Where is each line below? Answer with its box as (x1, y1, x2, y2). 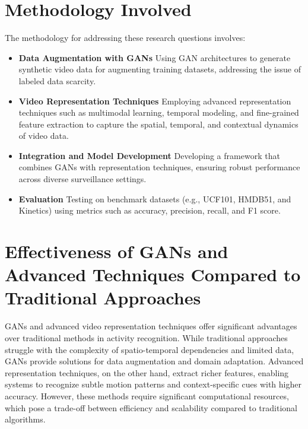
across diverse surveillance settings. (18, 173, 147, 185)
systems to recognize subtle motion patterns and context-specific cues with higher (5, 378, 301, 390)
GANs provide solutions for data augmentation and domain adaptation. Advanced (5, 355, 304, 367)
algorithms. (5, 413, 46, 425)
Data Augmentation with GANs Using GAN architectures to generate (18, 51, 291, 63)
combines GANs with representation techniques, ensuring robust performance (18, 161, 300, 173)
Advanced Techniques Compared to (5, 262, 301, 287)
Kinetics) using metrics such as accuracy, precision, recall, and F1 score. (18, 204, 281, 217)
